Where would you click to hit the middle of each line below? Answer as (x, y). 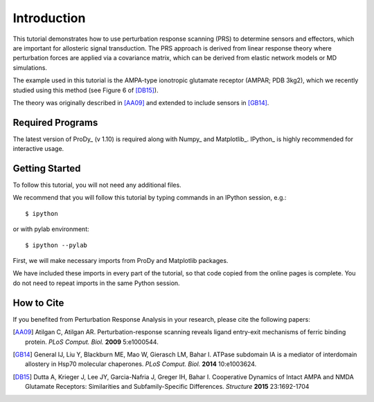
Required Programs (55, 122)
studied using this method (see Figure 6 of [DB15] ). (86, 90)
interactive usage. (38, 149)
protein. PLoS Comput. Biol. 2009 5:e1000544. (92, 342)
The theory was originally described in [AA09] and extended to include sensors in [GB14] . (141, 102)
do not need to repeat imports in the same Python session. (96, 283)
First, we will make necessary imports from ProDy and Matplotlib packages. (121, 261)
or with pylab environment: (51, 229)
